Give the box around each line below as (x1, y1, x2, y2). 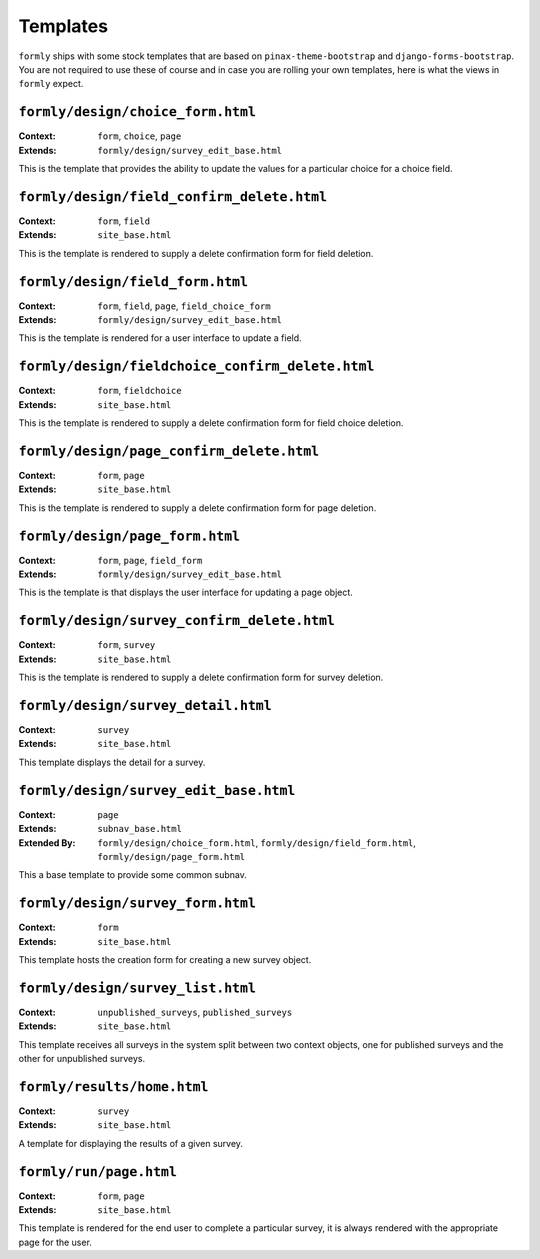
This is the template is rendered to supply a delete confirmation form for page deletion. (18, 501, 377, 514)
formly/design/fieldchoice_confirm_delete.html (18, 358, 375, 375)
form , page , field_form (97, 554, 203, 566)
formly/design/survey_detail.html (18, 697, 272, 714)
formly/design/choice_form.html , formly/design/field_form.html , (97, 836, 417, 849)
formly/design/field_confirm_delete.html (18, 188, 328, 205)
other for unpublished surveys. (18, 1053, 146, 1065)
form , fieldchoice (97, 385, 182, 397)
